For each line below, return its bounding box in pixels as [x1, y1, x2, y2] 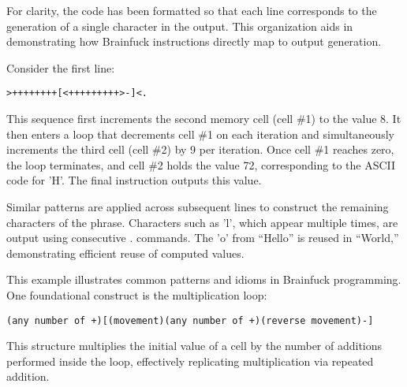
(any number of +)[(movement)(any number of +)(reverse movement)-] [6, 314, 374, 326]
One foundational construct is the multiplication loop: [6, 286, 267, 303]
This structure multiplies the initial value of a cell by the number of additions [6, 337, 383, 354]
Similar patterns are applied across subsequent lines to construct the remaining [6, 199, 389, 214]
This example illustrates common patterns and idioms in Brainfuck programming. [6, 271, 401, 288]
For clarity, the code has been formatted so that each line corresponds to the [6, 2, 377, 18]
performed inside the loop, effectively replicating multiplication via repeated [6, 352, 374, 369]
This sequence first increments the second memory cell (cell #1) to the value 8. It [6, 110, 401, 127]
